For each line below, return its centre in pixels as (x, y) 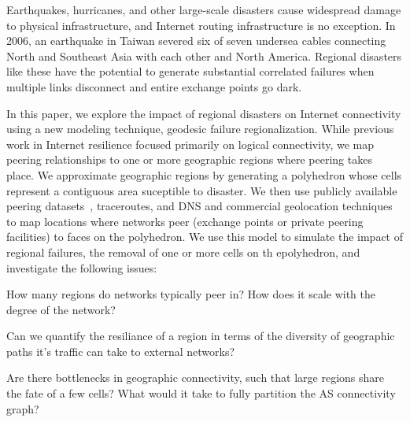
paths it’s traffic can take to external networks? (121, 351)
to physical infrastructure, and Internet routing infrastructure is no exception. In (201, 25)
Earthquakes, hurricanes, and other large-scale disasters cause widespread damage (204, 9)
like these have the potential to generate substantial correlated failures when (190, 71)
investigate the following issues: (82, 267)
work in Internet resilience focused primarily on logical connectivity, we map (190, 144)
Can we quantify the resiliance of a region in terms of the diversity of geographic (201, 336)
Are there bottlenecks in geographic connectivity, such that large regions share (196, 378)
